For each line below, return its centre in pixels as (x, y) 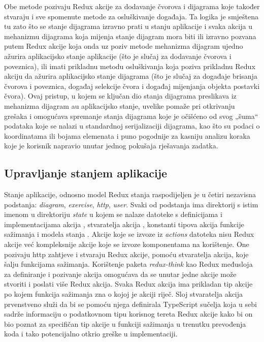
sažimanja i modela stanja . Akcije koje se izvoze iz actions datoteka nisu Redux (129, 234)
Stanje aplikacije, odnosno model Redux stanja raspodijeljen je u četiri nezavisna (130, 194)
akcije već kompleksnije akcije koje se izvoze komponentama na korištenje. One (127, 244)
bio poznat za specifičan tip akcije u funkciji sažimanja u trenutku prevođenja (125, 323)
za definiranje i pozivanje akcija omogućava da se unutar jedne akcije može (120, 274)
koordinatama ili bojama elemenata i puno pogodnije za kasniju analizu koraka (127, 135)
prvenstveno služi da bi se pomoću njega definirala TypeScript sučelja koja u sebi (130, 304)
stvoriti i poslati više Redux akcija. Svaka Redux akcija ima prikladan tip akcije (128, 284)
